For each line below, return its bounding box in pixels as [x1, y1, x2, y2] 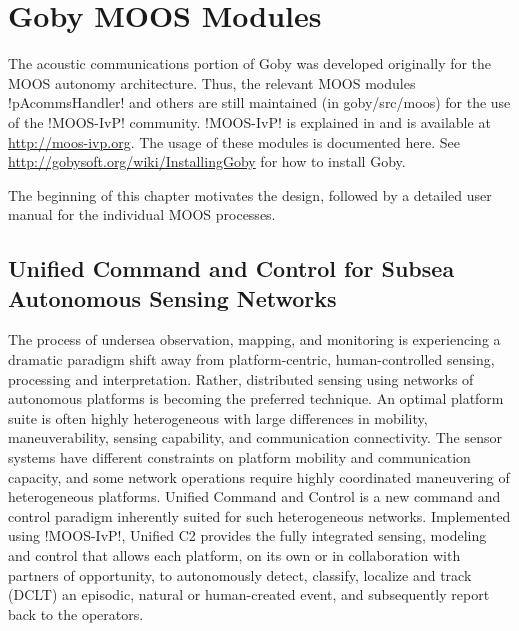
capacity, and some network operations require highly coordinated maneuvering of [8, 466, 510, 487]
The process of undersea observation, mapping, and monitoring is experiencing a [8, 329, 501, 350]
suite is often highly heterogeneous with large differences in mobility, [8, 407, 428, 428]
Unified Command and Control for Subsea [8, 253, 455, 284]
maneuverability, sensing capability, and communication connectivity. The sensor [8, 427, 502, 448]
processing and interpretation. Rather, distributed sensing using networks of [8, 368, 474, 389]
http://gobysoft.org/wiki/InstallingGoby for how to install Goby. [8, 151, 406, 172]
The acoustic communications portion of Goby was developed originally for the [8, 53, 492, 74]
